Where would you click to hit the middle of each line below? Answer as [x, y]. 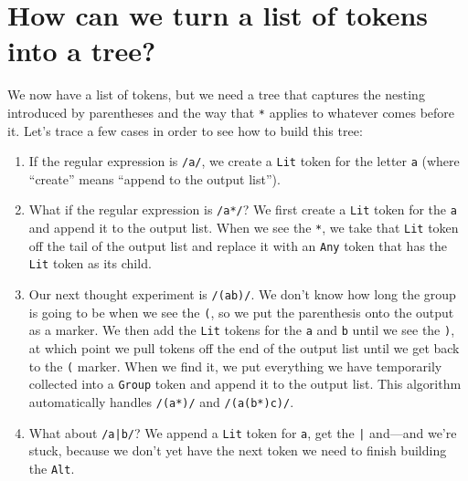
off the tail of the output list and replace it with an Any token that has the [238, 245]
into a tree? [82, 51]
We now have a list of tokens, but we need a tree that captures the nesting [216, 94]
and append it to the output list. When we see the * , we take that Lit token [244, 228]
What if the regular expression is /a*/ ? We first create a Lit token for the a [243, 209]
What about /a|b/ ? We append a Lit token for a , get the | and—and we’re [243, 432]
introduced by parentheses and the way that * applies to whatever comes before [231, 112]
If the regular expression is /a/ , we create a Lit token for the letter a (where [244, 161]
